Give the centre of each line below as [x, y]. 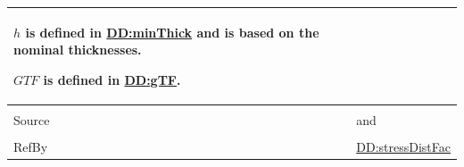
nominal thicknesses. [78, 50]
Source [32, 119]
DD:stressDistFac [403, 146]
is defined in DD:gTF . [112, 79]
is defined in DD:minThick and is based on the [172, 32]
